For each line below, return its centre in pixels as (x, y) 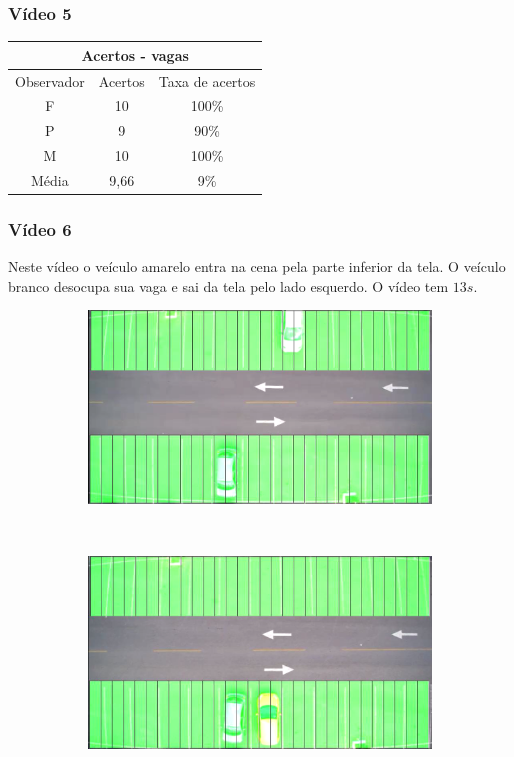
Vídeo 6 (40, 228)
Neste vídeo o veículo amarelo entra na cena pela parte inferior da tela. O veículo (257, 266)
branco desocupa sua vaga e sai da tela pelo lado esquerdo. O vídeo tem (228, 285)
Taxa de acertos (207, 80)
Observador (50, 80)
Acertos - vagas (135, 54)
